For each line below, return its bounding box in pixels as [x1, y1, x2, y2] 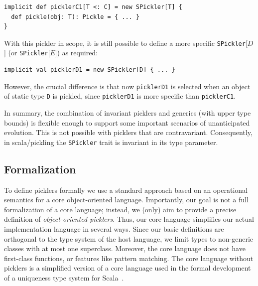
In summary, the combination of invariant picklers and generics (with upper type [4, 108, 251, 118]
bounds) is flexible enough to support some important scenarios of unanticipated [4, 117, 250, 128]
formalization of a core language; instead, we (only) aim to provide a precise [4, 204, 237, 214]
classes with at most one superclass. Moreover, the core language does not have [4, 243, 246, 254]
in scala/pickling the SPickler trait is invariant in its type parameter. [4, 137, 218, 147]
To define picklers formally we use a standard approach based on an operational [4, 184, 248, 195]
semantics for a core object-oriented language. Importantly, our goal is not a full [4, 194, 249, 205]
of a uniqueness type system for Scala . [4, 272, 124, 283]
